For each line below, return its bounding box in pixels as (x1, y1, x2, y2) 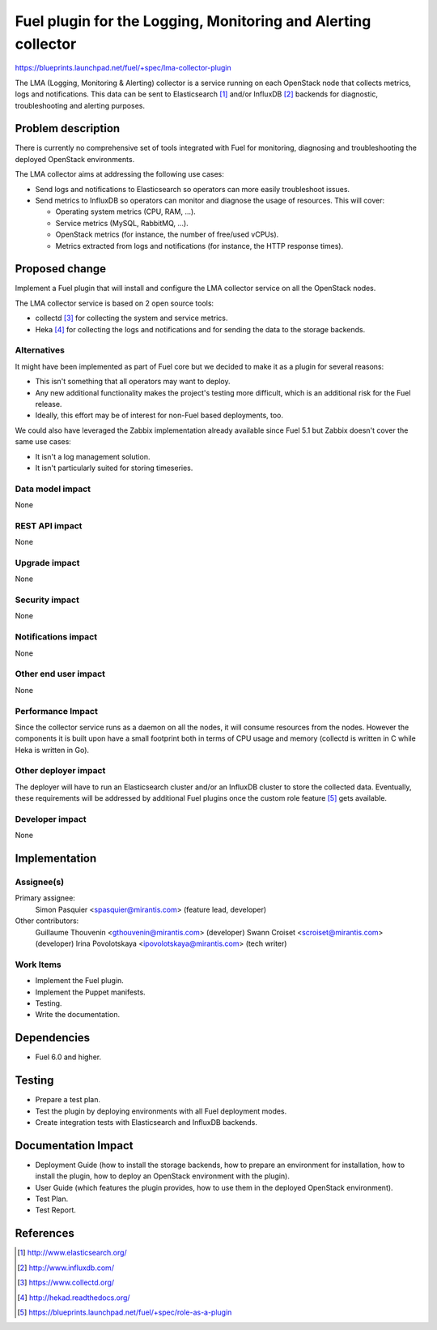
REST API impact (15, 520, 83, 531)
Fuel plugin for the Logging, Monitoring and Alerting (15, 12, 371, 30)
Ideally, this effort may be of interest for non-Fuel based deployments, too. (35, 410, 283, 421)
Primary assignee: (15, 893, 76, 903)
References (15, 1226, 74, 1240)
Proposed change (15, 262, 107, 276)
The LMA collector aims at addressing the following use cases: (15, 169, 224, 179)
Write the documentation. (35, 1010, 121, 1020)
